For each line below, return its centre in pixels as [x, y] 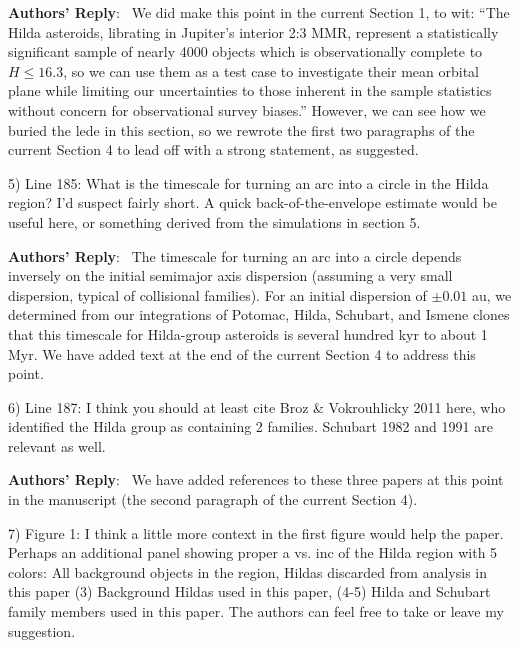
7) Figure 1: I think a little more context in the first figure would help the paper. [256, 532]
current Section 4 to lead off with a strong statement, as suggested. [213, 149]
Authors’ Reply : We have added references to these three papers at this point [256, 479]
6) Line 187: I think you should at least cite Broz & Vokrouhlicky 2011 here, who [257, 406]
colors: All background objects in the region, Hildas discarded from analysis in [248, 571]
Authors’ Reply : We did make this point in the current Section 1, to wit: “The [259, 12]
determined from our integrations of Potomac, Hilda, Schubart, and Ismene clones [259, 314]
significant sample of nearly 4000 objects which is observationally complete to [245, 51]
